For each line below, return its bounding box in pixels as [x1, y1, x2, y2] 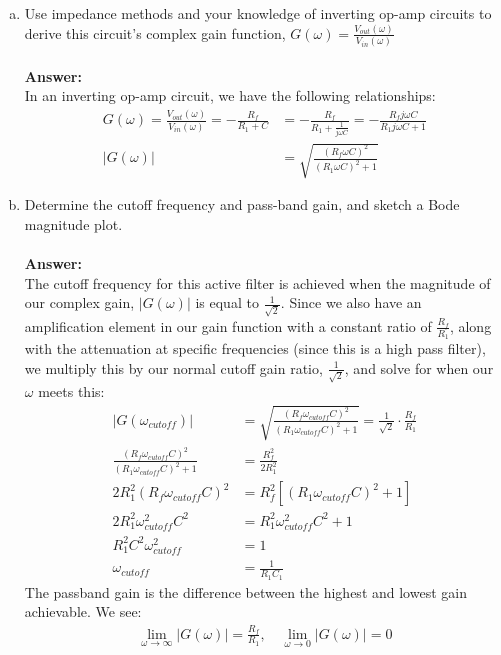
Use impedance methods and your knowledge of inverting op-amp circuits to [24, 3, 492, 23]
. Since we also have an [280, 292, 422, 313]
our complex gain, [24, 292, 135, 313]
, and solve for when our [344, 357, 494, 378]
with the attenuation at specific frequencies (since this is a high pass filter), [24, 338, 486, 359]
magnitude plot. [24, 213, 123, 234]
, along [449, 315, 492, 336]
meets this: [38, 381, 105, 402]
